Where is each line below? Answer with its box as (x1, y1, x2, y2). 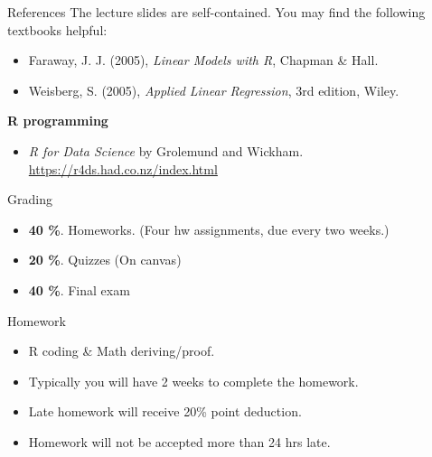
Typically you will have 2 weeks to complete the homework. (28, 371, 359, 390)
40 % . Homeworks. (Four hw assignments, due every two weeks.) (28, 219, 390, 238)
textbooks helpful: (7, 20, 108, 39)
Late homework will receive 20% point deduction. (28, 402, 302, 421)
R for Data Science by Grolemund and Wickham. (28, 141, 304, 160)
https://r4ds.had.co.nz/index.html (28, 159, 218, 178)
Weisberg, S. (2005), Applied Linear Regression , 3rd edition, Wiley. (28, 80, 399, 99)
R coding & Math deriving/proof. (28, 341, 215, 360)
